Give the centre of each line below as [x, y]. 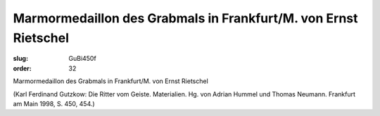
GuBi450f [82, 59]
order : [22, 68]
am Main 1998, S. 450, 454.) [54, 103]
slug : [20, 59]
